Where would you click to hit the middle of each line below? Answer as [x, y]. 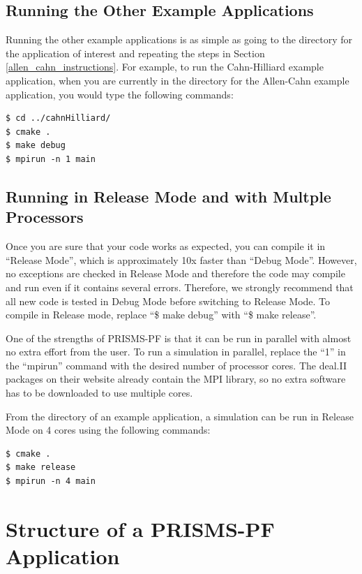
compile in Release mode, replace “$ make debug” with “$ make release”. [161, 315]
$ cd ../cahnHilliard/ [58, 118]
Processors [45, 217]
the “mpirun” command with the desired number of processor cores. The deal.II [176, 365]
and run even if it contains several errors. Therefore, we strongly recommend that [180, 287]
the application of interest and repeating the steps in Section [135, 53]
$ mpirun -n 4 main [51, 481]
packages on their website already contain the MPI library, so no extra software [176, 379]
